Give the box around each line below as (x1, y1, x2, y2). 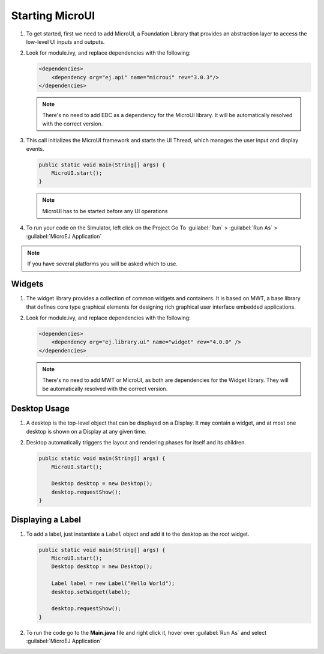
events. (26, 145, 44, 153)
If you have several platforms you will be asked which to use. (27, 260, 178, 267)
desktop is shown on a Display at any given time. (26, 428, 147, 435)
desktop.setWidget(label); (51, 589, 131, 595)
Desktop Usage (11, 404, 70, 414)
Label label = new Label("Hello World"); (51, 580, 175, 587)
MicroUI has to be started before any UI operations (42, 207, 168, 214)
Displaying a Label (11, 514, 81, 525)
